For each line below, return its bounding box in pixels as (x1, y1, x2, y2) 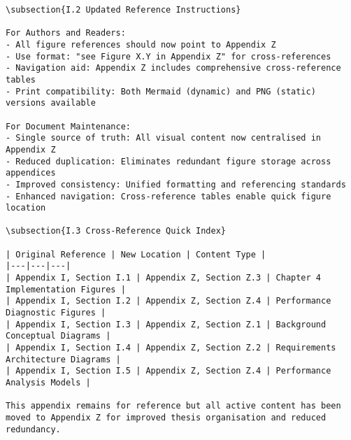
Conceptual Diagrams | (6, 331, 111, 341)
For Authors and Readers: (6, 28, 126, 38)
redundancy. (6, 424, 61, 434)
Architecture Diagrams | (6, 354, 121, 364)
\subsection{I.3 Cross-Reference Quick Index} (6, 226, 226, 236)
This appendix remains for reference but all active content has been (6, 401, 341, 411)
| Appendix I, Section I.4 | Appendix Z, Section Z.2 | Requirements (6, 343, 336, 353)
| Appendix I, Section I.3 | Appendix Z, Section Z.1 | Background (6, 319, 327, 329)
